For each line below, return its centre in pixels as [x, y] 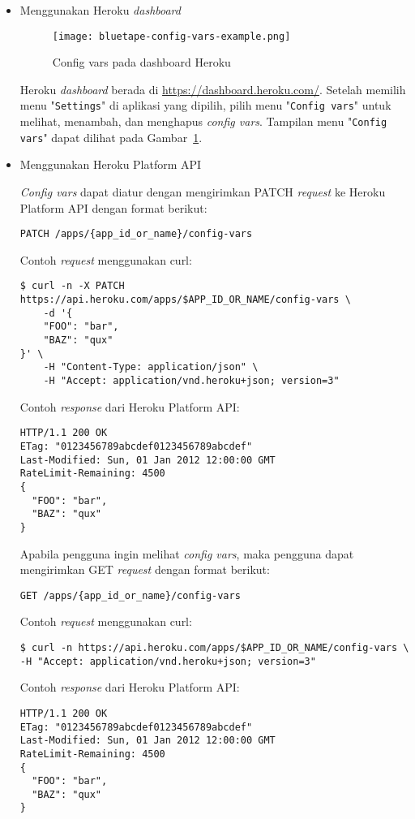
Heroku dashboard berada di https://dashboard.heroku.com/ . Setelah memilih [213, 89]
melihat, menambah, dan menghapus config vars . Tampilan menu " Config [203, 121]
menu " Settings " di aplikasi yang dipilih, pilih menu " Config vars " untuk [205, 105]
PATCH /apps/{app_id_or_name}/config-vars [136, 234]
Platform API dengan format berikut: [113, 207]
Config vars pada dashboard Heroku [141, 62]
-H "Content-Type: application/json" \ [151, 367]
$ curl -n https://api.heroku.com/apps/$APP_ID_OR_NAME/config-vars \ [214, 647]
